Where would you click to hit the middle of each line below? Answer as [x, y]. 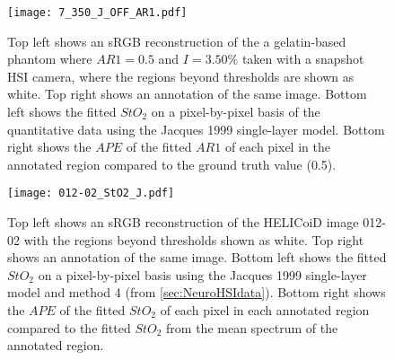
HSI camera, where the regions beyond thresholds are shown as [181, 76]
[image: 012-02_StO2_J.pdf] [91, 193]
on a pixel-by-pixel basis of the [236, 112]
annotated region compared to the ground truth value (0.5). [172, 164]
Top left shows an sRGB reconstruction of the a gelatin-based [177, 41]
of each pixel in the [277, 147]
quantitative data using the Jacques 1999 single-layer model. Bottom [196, 129]
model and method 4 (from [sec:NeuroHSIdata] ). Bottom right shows [197, 292]
